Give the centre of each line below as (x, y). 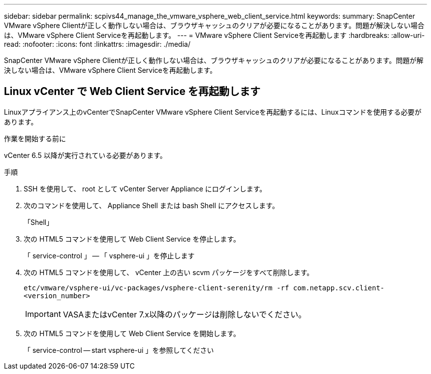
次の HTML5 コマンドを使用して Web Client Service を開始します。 (132, 333)
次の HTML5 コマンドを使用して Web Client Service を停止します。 (132, 239)
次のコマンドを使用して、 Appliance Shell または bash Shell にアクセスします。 (151, 205)
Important (43, 314)
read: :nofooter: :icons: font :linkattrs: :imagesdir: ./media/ (97, 44)
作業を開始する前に (35, 138)
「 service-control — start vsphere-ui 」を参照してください (119, 350)
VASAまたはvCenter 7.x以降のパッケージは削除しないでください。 (185, 314)
